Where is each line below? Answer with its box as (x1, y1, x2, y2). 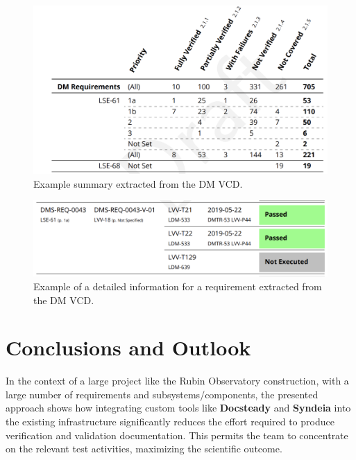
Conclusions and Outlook (6, 333, 251, 362)
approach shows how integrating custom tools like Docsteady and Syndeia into (6, 400, 351, 415)
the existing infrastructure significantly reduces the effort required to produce (6, 414, 334, 429)
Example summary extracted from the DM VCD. (33, 176, 243, 191)
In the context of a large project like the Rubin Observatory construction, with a (6, 373, 349, 388)
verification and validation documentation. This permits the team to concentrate (6, 427, 348, 442)
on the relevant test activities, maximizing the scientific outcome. (6, 441, 282, 456)
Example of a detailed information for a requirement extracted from (33, 278, 322, 293)
